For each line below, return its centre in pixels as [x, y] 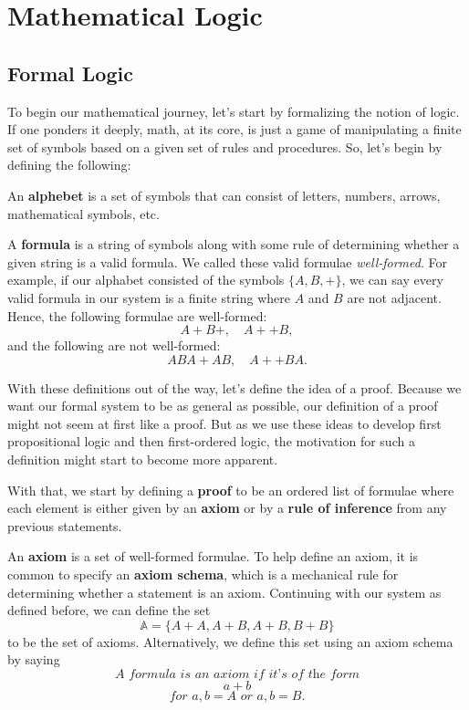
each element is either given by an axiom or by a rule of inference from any [227, 508]
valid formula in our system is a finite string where [149, 297]
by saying [34, 659]
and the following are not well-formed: [114, 345]
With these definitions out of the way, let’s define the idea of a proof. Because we [234, 387]
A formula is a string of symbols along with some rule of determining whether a [234, 244]
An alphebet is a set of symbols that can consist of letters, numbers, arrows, [224, 195]
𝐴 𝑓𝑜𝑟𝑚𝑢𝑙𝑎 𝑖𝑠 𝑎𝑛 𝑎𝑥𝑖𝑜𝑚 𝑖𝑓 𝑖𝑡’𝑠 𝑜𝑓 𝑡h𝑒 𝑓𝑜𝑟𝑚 [237, 675]
